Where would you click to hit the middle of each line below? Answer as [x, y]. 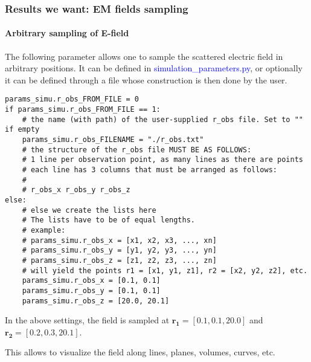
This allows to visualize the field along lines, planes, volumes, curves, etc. [140, 352]
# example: [44, 230]
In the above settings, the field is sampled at [87, 320]
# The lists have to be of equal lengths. [108, 220]
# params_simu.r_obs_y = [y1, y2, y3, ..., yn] [119, 250]
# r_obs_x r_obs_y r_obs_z [76, 190]
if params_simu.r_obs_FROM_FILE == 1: [83, 110]
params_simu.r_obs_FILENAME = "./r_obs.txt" [113, 140]
